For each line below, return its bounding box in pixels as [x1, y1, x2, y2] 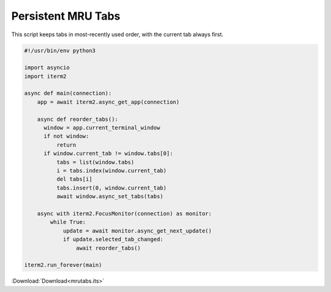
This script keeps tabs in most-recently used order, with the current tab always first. [11, 31, 224, 38]
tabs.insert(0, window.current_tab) [56, 184, 167, 191]
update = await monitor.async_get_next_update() [63, 227, 212, 234]
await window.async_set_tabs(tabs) [56, 193, 164, 200]
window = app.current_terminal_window [44, 125, 161, 131]
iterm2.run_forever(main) [24, 261, 102, 269]
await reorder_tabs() [75, 244, 141, 252]
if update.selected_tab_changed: [63, 236, 164, 243]
